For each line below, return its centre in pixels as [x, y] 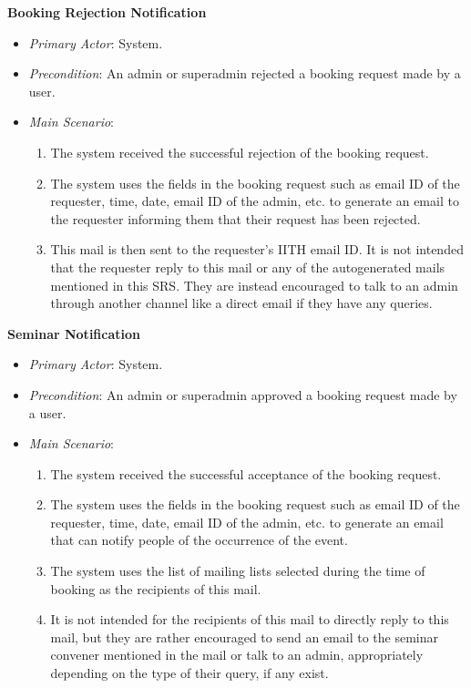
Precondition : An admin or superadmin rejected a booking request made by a [245, 73]
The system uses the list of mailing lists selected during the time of [238, 571]
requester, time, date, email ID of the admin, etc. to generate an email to [255, 201]
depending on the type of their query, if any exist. [189, 673]
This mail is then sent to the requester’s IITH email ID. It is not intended [257, 249]
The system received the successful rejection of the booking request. [240, 152]
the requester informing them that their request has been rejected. [235, 218]
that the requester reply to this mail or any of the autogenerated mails [248, 267]
